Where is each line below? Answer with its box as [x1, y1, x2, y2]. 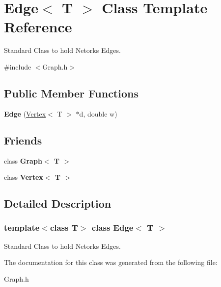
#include [4, 61, 31, 72]
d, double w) [79, 108, 117, 119]
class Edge [91, 221, 134, 234]
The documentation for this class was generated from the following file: [4, 257, 218, 267]
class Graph [4, 155, 42, 166]
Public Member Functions [4, 85, 138, 100]
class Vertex [4, 172, 43, 182]
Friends [4, 132, 42, 147]
